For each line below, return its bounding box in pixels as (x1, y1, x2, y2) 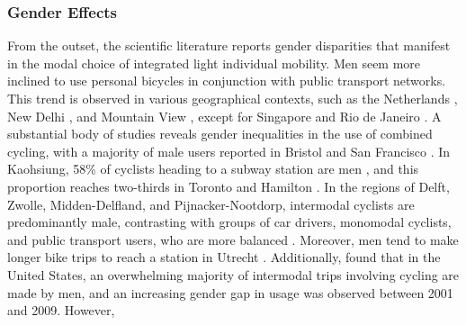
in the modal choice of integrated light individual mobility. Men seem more (7, 53, 421, 72)
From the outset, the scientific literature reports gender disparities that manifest (7, 36, 451, 55)
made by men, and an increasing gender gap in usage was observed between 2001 (7, 283, 453, 302)
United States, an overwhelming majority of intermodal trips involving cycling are (7, 265, 460, 284)
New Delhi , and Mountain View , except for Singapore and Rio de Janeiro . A (7, 106, 442, 125)
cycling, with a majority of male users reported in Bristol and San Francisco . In (7, 141, 451, 160)
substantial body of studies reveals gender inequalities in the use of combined (7, 124, 433, 143)
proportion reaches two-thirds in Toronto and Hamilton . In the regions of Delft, (7, 176, 450, 195)
